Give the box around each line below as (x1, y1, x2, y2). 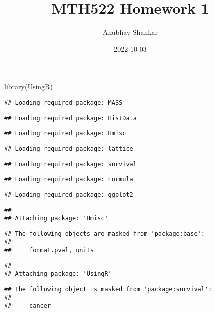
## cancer (4, 302, 51, 310)
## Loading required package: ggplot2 (4, 191, 133, 198)
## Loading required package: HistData (4, 114, 137, 122)
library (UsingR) (4, 81, 53, 92)
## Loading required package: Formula (4, 176, 133, 183)
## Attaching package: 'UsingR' (4, 270, 112, 278)
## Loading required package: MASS (4, 99, 123, 106)
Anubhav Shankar (102, 27, 158, 37)
